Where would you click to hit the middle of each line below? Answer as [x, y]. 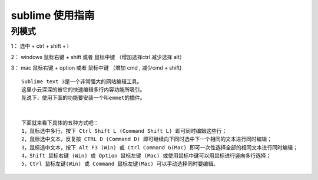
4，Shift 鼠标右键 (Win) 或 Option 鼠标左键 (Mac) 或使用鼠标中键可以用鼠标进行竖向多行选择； [146, 156]
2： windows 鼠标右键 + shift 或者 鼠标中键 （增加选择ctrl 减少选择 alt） [98, 57]
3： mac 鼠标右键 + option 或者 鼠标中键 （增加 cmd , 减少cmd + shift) [96, 68]
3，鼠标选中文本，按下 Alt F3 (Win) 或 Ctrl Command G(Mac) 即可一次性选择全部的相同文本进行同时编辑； [160, 147]
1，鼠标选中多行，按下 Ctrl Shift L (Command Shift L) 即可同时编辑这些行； [124, 131]
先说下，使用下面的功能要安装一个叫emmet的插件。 [83, 98]
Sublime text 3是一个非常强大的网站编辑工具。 [82, 81]
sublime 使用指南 [53, 15]
